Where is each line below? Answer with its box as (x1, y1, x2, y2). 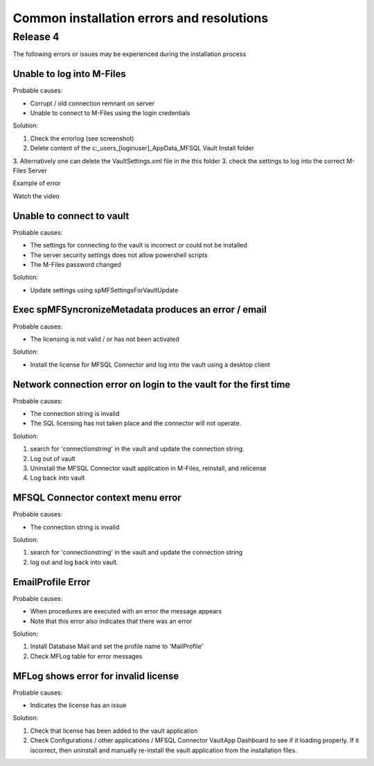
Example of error (12, 179, 62, 187)
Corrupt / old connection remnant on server (30, 99, 155, 107)
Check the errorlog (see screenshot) (30, 134, 134, 142)
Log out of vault (30, 454, 75, 462)
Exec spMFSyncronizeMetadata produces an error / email (12, 304, 267, 315)
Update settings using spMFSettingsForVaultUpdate (30, 286, 179, 294)
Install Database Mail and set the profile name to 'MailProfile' (30, 642, 204, 651)
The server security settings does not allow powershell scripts (30, 250, 208, 259)
